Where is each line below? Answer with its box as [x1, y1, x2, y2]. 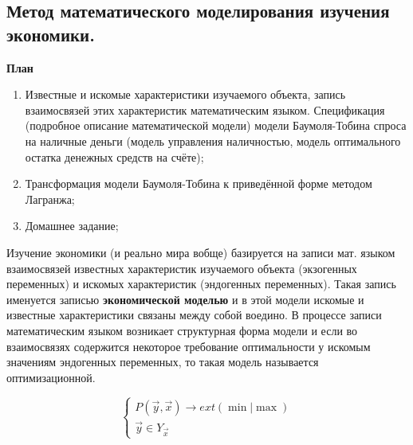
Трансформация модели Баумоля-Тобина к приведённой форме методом [25, 175, 372, 192]
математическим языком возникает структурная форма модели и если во [6, 322, 358, 338]
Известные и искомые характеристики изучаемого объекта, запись [25, 86, 346, 103]
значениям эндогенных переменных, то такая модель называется [6, 353, 319, 370]
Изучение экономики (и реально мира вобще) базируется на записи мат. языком [6, 244, 395, 260]
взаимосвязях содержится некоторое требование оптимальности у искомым [6, 338, 371, 354]
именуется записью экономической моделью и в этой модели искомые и [6, 291, 364, 307]
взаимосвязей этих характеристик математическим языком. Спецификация [25, 101, 385, 118]
